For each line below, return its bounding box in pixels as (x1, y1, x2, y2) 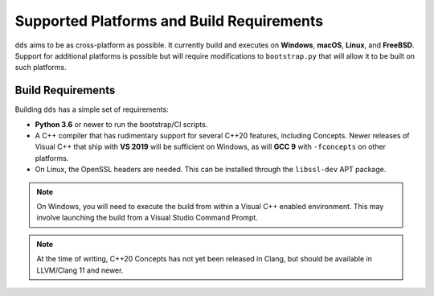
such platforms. (14, 63, 68, 72)
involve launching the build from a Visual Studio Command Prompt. (36, 213, 259, 223)
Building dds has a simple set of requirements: (14, 105, 169, 114)
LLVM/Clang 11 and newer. (36, 265, 124, 275)
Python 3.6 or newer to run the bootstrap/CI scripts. (35, 119, 208, 129)
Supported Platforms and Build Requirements (14, 12, 324, 30)
